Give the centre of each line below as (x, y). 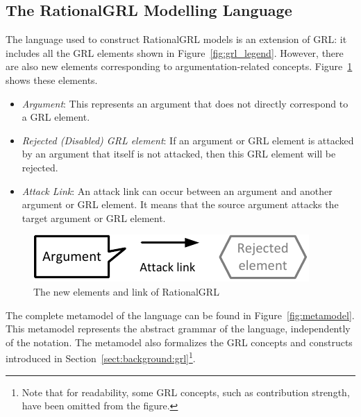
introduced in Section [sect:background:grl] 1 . (101, 357)
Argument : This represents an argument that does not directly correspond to (185, 103)
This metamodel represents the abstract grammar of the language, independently (178, 329)
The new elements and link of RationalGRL (126, 291)
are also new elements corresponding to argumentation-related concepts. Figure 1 (179, 66)
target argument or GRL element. (94, 218)
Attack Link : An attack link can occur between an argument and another (177, 190)
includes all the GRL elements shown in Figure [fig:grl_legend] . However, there (175, 52)
